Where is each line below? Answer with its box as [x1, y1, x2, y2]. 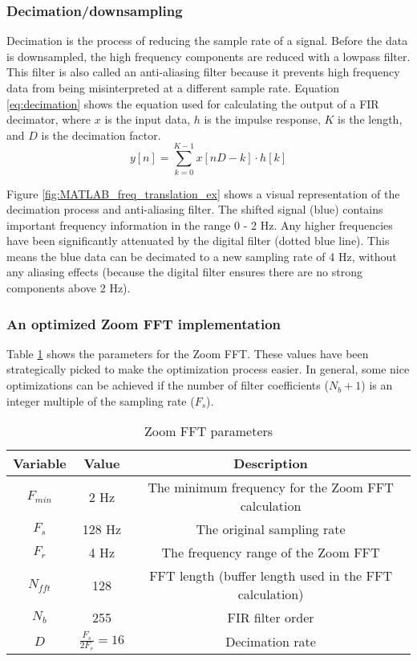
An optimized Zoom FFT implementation [6, 313, 281, 333]
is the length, [338, 111, 403, 128]
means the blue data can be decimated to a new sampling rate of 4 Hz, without [6, 247, 397, 264]
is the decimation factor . [41, 126, 161, 143]
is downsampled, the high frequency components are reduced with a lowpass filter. [6, 47, 411, 64]
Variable [13, 454, 67, 473]
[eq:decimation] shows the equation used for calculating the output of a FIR [6, 95, 379, 112]
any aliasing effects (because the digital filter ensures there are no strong [6, 263, 362, 280]
